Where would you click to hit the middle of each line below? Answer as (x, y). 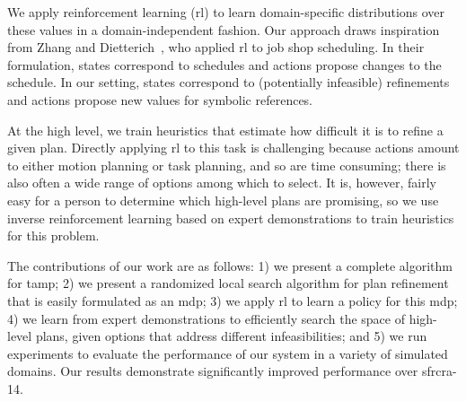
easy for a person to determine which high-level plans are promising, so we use (223, 200)
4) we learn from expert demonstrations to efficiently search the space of (207, 318)
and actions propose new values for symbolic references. (160, 99)
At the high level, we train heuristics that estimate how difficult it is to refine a (225, 130)
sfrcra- (439, 371)
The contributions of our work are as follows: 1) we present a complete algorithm (230, 265)
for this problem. (53, 235)
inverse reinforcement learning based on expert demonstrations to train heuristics (231, 218)
